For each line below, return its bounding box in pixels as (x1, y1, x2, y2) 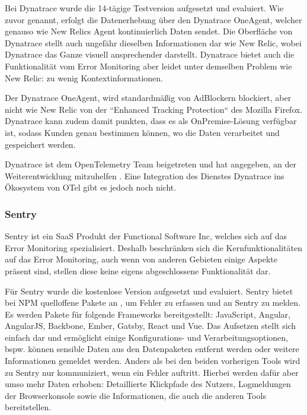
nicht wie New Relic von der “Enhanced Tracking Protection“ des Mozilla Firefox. (5, 103, 303, 115)
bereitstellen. (5, 401, 52, 413)
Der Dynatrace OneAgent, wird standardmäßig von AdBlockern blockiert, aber (5, 91, 292, 104)
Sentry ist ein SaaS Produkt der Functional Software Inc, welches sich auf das (5, 230, 287, 242)
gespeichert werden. (5, 138, 76, 150)
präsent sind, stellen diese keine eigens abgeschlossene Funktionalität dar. (5, 264, 271, 277)
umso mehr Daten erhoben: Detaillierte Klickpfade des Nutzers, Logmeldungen (5, 378, 291, 390)
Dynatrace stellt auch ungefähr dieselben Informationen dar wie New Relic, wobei (5, 36, 302, 49)
